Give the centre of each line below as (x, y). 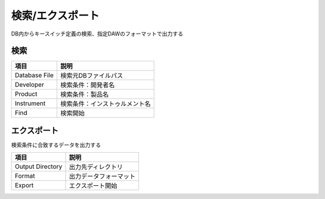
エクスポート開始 (93, 186)
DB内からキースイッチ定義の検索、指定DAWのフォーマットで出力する (97, 34)
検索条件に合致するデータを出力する (56, 145)
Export (24, 185)
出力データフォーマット (102, 176)
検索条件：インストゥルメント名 (106, 104)
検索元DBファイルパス (92, 76)
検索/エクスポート (55, 16)
